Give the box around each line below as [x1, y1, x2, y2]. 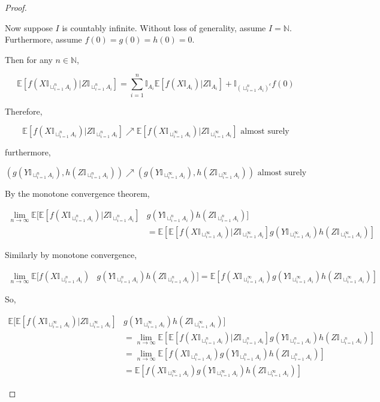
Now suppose [5, 21, 53, 34]
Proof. [5, 1, 27, 13]
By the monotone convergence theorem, [5, 187, 150, 199]
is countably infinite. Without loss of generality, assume [62, 21, 266, 34]
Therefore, [5, 104, 43, 117]
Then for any [5, 53, 53, 65]
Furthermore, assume [5, 33, 82, 46]
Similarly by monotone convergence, [5, 248, 137, 260]
